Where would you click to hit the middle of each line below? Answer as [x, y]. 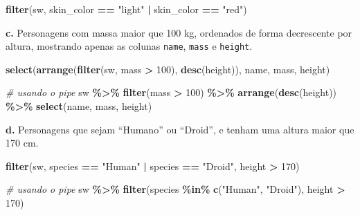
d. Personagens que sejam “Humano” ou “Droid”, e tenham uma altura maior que [180, 129]
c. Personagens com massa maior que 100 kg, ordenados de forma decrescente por [179, 32]
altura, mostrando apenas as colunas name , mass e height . [129, 46]
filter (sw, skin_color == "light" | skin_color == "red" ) [126, 9]
